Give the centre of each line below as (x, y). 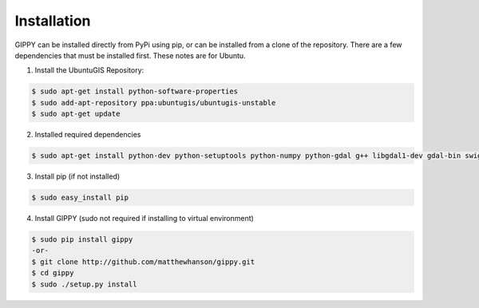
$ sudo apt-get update (76, 114)
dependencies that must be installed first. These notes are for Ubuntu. (131, 55)
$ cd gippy (53, 273)
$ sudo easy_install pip (80, 198)
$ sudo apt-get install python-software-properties (135, 91)
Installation (53, 21)
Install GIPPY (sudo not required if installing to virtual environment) (144, 219)
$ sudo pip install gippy (82, 239)
